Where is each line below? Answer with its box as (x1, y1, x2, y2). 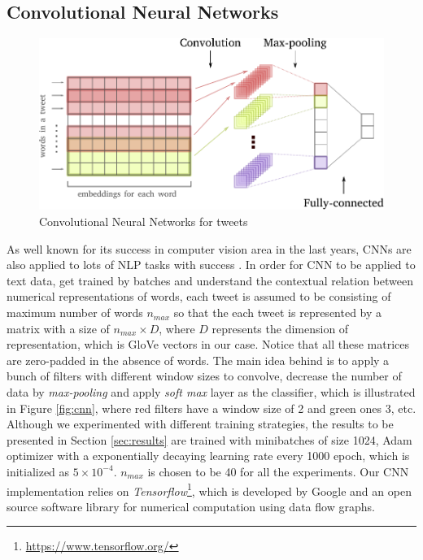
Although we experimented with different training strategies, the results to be (7, 415, 394, 432)
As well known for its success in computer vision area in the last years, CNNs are (7, 240, 412, 257)
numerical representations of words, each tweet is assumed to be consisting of (7, 288, 391, 305)
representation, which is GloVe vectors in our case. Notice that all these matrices (7, 336, 409, 353)
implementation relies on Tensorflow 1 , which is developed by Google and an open (7, 480, 412, 499)
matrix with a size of (7, 319, 110, 336)
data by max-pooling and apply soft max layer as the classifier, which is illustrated (7, 384, 416, 401)
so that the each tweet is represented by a (173, 304, 382, 321)
